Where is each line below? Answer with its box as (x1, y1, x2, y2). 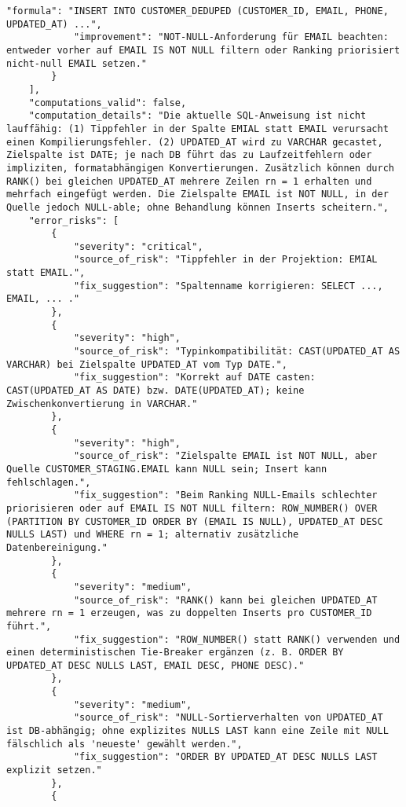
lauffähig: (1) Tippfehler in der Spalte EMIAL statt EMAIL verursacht (6, 123, 389, 134)
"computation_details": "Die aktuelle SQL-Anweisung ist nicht (28, 110, 367, 122)
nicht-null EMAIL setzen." (6, 57, 147, 69)
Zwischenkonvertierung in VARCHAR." (6, 398, 198, 409)
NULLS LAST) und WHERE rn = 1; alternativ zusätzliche (6, 529, 299, 541)
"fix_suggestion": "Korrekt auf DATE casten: (73, 372, 316, 383)
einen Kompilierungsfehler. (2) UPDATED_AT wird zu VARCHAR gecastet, (6, 136, 383, 148)
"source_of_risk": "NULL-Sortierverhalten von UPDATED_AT (73, 712, 383, 724)
